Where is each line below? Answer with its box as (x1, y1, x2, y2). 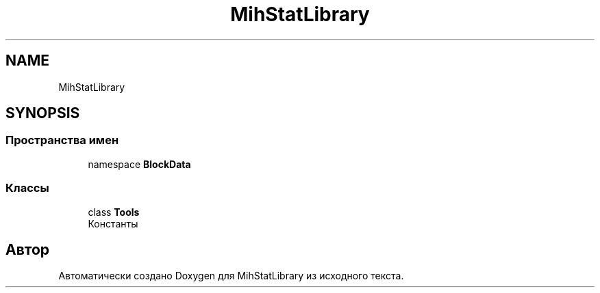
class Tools (88, 206, 140, 218)
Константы (88, 217, 138, 229)
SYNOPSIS (5, 104, 80, 122)
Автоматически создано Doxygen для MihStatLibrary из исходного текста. (58, 270, 404, 282)
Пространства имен (5, 133, 119, 148)
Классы (5, 181, 49, 195)
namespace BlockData (88, 158, 191, 170)
